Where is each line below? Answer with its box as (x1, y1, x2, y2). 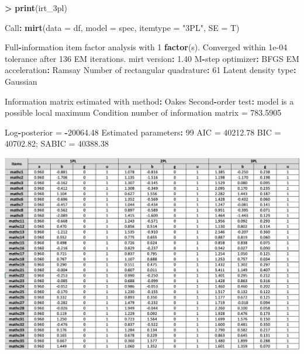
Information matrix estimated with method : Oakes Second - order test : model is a (5, 95, 294, 107)
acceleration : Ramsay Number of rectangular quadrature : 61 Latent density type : (5, 64, 296, 76)
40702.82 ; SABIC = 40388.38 (5, 137, 109, 150)
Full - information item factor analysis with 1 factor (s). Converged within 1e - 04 (5, 41, 288, 53)
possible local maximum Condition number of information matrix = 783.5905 (5, 106, 282, 119)
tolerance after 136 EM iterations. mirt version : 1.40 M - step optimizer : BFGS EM (5, 52, 299, 64)
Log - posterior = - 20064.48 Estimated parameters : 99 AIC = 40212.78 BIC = (5, 126, 281, 138)
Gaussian (5, 75, 37, 87)
